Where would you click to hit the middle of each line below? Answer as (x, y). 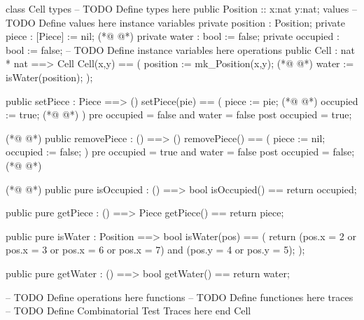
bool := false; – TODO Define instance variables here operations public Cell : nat (180, 49)
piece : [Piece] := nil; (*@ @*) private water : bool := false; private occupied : (173, 36)
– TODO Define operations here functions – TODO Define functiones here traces (180, 297)
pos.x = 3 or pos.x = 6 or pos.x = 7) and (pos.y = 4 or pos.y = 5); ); (155, 250)
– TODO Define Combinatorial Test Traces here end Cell (128, 311)
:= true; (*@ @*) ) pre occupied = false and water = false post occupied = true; (179, 114)
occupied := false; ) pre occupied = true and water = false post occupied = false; (180, 152)
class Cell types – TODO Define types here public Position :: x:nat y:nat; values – (181, 8)
